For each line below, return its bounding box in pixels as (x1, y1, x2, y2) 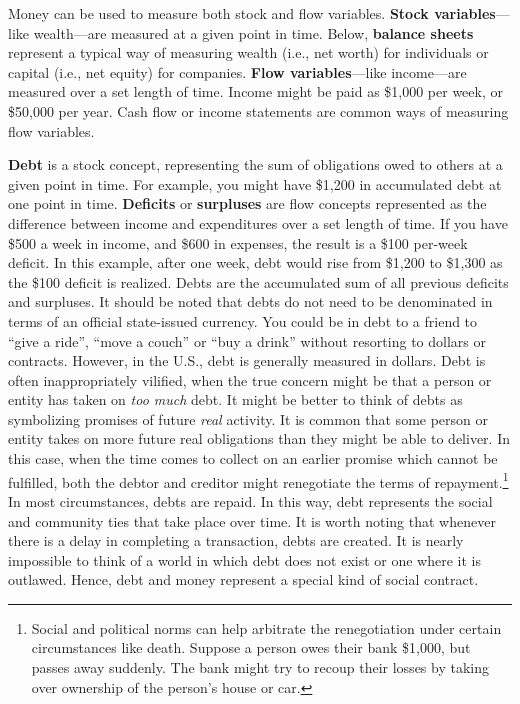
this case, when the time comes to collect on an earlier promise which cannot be (8, 448, 498, 469)
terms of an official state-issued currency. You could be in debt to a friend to (8, 310, 478, 331)
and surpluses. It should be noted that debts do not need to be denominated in (8, 291, 493, 312)
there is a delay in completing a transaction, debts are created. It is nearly (8, 530, 464, 551)
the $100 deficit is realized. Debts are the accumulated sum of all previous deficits (8, 271, 509, 292)
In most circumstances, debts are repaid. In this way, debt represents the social (8, 490, 493, 511)
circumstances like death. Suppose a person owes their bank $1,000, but (31, 637, 471, 658)
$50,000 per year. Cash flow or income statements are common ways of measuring (8, 100, 509, 121)
